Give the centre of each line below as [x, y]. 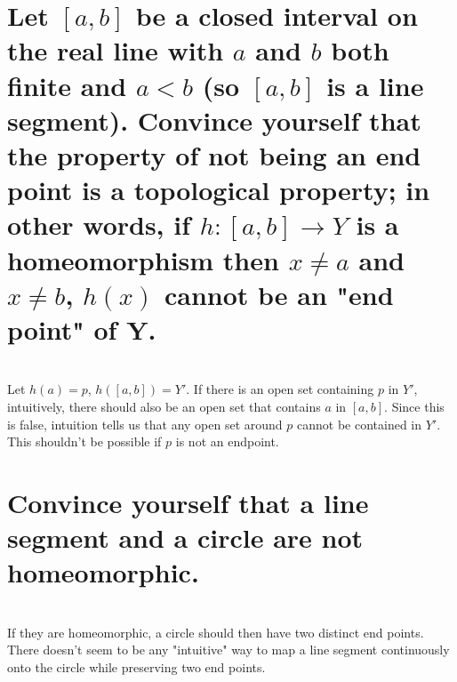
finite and [67, 85]
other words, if [99, 225]
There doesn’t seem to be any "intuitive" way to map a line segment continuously [228, 650]
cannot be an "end [279, 294]
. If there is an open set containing [280, 389]
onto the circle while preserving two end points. [136, 667]
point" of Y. [82, 329]
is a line [375, 85]
